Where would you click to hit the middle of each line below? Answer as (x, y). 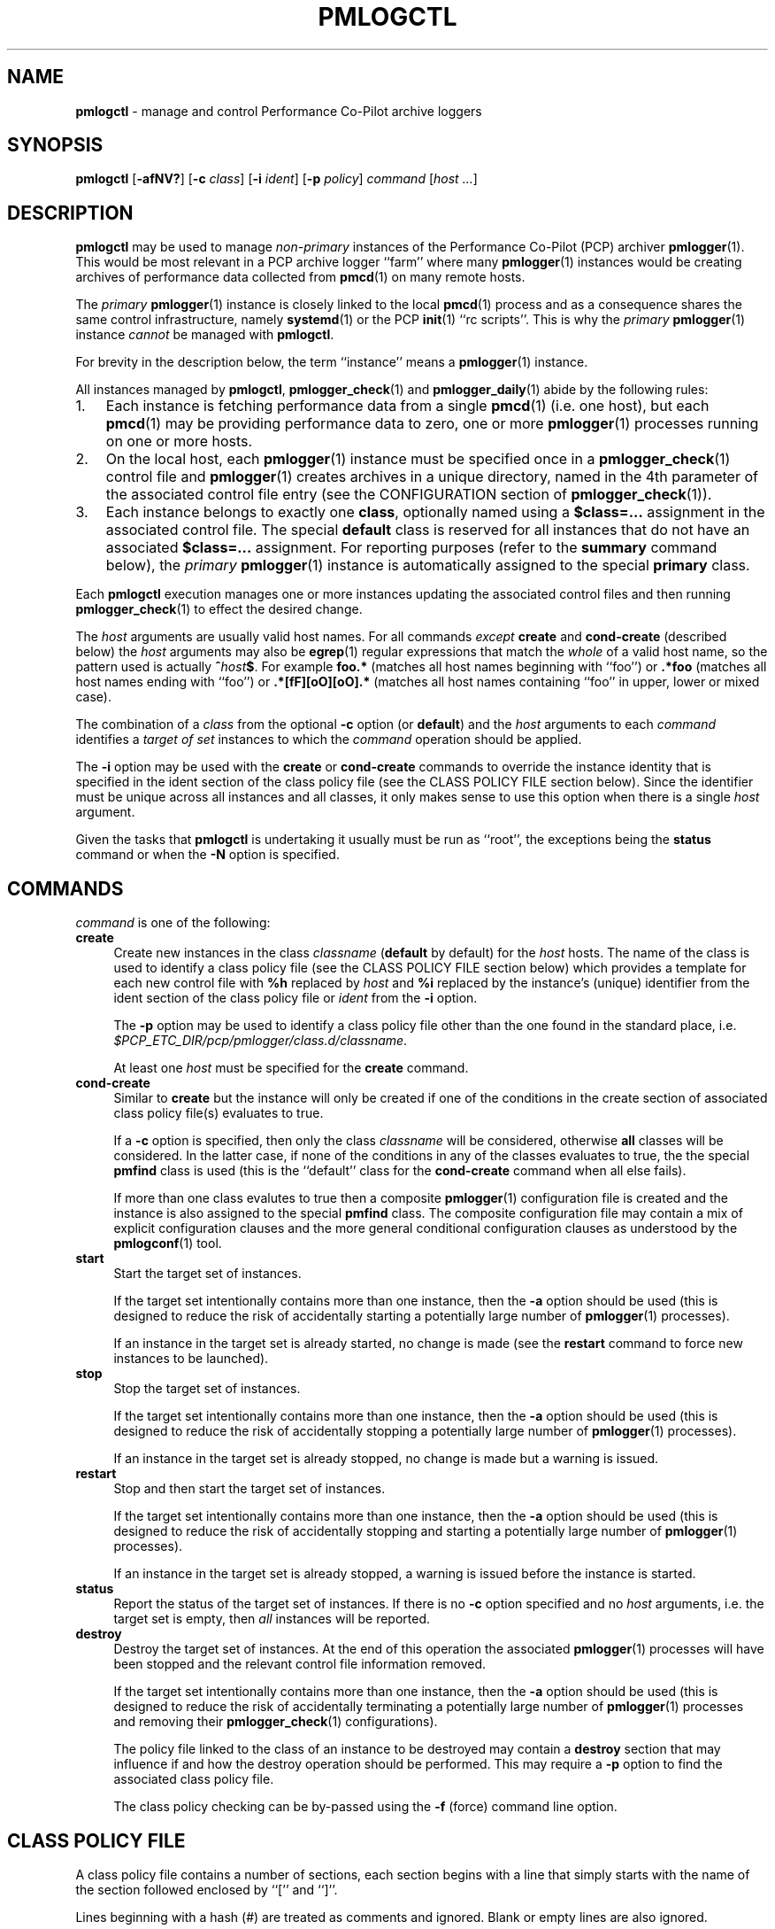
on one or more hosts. (179, 442)
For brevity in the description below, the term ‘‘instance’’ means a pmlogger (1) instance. (332, 362)
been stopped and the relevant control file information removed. (300, 1664)
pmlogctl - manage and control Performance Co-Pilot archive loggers (279, 111)
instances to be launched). (191, 1359)
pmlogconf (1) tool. (168, 1243)
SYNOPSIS (55, 145)
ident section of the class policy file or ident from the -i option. (295, 998)
